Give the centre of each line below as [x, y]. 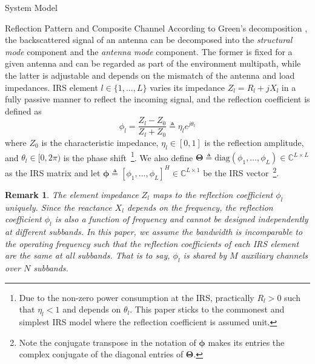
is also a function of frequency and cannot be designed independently [181, 219]
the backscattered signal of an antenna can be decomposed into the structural [149, 40]
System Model [31, 7]
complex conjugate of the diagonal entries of [101, 354]
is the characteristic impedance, [100, 142]
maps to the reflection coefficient [213, 194]
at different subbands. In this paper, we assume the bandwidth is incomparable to [154, 232]
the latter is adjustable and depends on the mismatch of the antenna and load [150, 75]
